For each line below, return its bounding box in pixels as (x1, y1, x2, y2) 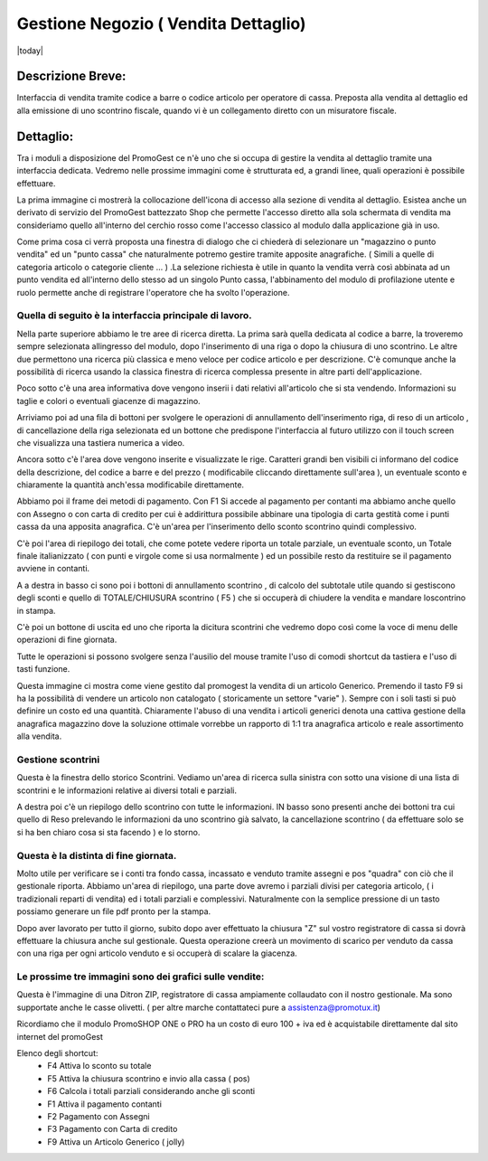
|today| (16, 45, 44, 56)
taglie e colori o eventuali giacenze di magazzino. (16, 395, 201, 406)
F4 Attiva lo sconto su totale (47, 1061, 152, 1071)
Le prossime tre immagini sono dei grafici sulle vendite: (16, 970, 265, 983)
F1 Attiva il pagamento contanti (47, 1099, 163, 1109)
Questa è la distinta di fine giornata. (16, 849, 177, 862)
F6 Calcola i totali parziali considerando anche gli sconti (47, 1086, 256, 1097)
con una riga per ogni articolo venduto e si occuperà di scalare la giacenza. (16, 948, 297, 958)
